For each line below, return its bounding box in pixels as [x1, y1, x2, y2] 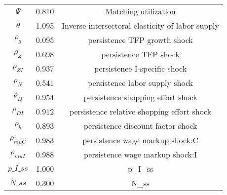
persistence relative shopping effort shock [70, 106, 212, 117]
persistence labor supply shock [88, 77, 193, 88]
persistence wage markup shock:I [84, 149, 197, 160]
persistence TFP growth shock [88, 34, 193, 45]
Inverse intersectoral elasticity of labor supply [62, 20, 220, 31]
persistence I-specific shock [94, 63, 187, 74]
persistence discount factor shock [83, 120, 197, 131]
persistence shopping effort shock [83, 91, 197, 103]
